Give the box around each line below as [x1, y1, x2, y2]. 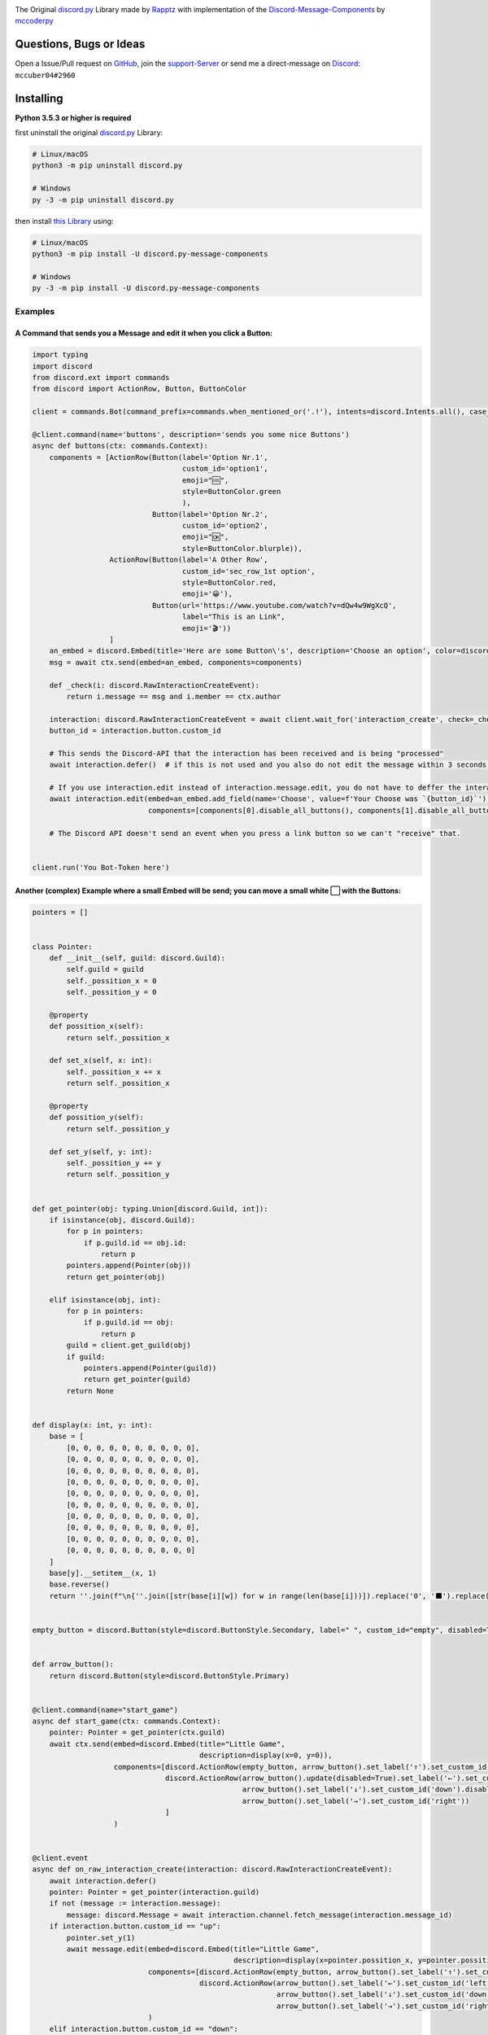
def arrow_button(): [32, 1660, 114, 1669]
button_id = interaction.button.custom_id [49, 726, 221, 736]
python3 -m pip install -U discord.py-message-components [32, 249, 268, 258]
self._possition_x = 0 [66, 976, 158, 985]
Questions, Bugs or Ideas [15, 37, 146, 51]
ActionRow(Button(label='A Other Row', [109, 555, 268, 565]
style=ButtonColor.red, [181, 578, 277, 588]
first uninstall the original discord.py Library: [15, 127, 163, 138]
